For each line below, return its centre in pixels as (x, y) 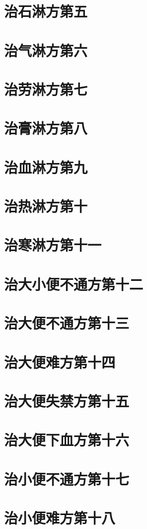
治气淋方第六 (46, 50)
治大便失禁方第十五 (67, 400)
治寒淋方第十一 (53, 245)
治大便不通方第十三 (67, 323)
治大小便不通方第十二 (74, 284)
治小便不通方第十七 (67, 479)
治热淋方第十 (46, 206)
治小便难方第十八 (60, 518)
